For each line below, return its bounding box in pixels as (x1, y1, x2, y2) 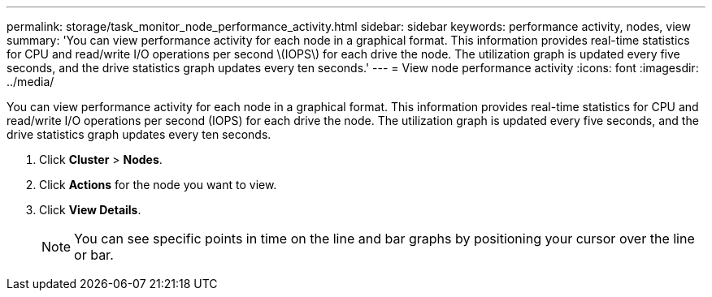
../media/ (7, 75, 54, 88)
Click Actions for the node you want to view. (39, 178, 277, 192)
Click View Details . (39, 203, 141, 217)
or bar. (74, 247, 114, 263)
